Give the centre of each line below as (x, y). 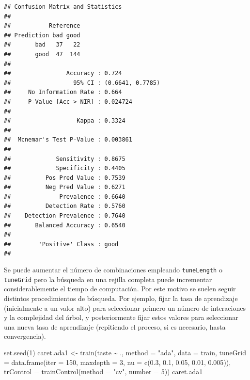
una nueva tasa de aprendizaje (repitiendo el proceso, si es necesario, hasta (115, 326)
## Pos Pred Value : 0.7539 (65, 178)
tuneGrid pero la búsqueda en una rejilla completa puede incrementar (108, 279)
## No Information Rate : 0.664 (63, 92)
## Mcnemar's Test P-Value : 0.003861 (68, 140)
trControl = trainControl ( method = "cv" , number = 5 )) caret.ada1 (103, 372)
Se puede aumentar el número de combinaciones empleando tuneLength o (113, 270)
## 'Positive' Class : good (61, 244)
